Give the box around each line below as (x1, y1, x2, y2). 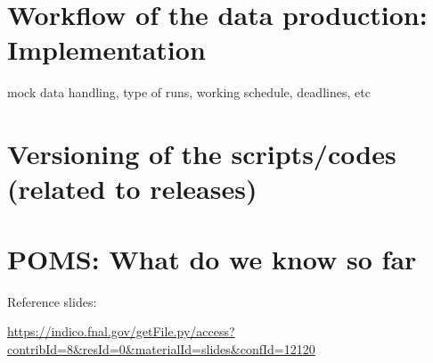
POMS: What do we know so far (7, 240, 417, 276)
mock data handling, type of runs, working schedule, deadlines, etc (7, 83, 371, 102)
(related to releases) (7, 170, 257, 207)
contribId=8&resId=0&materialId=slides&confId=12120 (7, 339, 315, 358)
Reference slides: (7, 292, 97, 310)
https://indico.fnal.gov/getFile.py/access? (7, 322, 235, 341)
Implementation (7, 31, 206, 68)
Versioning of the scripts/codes (7, 136, 396, 172)
